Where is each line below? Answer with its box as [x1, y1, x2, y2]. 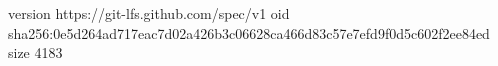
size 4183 [8, 42, 63, 63]
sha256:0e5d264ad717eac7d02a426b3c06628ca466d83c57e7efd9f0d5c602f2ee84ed [8, 22, 490, 43]
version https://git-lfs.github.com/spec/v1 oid [8, 3, 290, 23]
